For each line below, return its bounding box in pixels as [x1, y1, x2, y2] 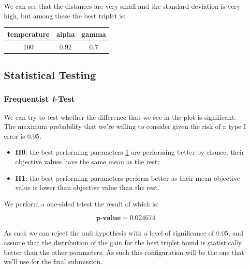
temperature [7, 29, 50, 39]
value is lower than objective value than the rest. [15, 182, 160, 192]
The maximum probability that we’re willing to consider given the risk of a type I [4, 121, 246, 131]
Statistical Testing [4, 67, 96, 82]
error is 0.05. [4, 130, 42, 141]
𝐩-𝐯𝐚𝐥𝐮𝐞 [96, 215, 121, 222]
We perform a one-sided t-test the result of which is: [4, 198, 159, 208]
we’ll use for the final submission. [4, 256, 103, 267]
